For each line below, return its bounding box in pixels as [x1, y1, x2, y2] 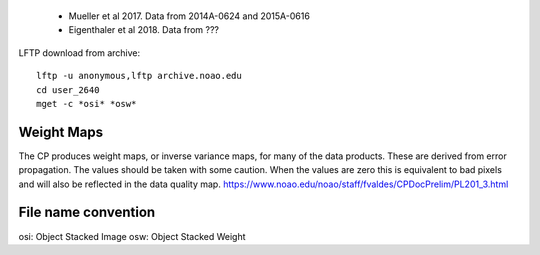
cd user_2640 [36, 84, 100, 95]
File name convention [18, 204, 156, 221]
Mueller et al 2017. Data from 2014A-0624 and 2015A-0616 [68, 10, 310, 22]
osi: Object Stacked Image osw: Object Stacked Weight [18, 230, 246, 242]
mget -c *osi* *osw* [36, 98, 137, 109]
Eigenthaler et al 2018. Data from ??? [68, 24, 220, 36]
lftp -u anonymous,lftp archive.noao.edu [36, 70, 242, 82]
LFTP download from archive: [18, 46, 141, 59]
